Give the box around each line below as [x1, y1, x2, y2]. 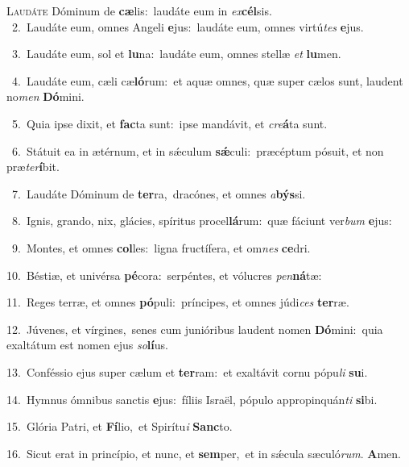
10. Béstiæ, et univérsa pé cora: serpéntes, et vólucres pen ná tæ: [6, 266, 322, 283]
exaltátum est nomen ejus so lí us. [6, 336, 168, 353]
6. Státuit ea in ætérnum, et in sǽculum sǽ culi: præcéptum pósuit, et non [11, 142, 384, 159]
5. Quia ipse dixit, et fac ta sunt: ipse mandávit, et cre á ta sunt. [11, 115, 328, 131]
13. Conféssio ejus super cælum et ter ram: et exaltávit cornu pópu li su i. [6, 363, 368, 380]
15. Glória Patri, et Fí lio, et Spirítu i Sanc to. [6, 418, 233, 435]
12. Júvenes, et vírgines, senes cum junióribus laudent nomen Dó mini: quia [6, 320, 383, 337]
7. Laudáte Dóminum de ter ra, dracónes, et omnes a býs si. [11, 185, 306, 202]
